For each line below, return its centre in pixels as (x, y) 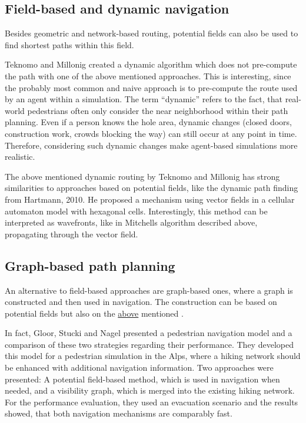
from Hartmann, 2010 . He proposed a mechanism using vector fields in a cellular (150, 199)
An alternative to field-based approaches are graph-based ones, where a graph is (149, 290)
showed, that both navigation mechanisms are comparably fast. (119, 413)
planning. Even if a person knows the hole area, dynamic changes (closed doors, (148, 122)
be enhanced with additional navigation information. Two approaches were (139, 367)
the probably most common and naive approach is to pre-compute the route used (151, 87)
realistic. (20, 157)
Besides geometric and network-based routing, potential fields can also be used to (152, 33)
